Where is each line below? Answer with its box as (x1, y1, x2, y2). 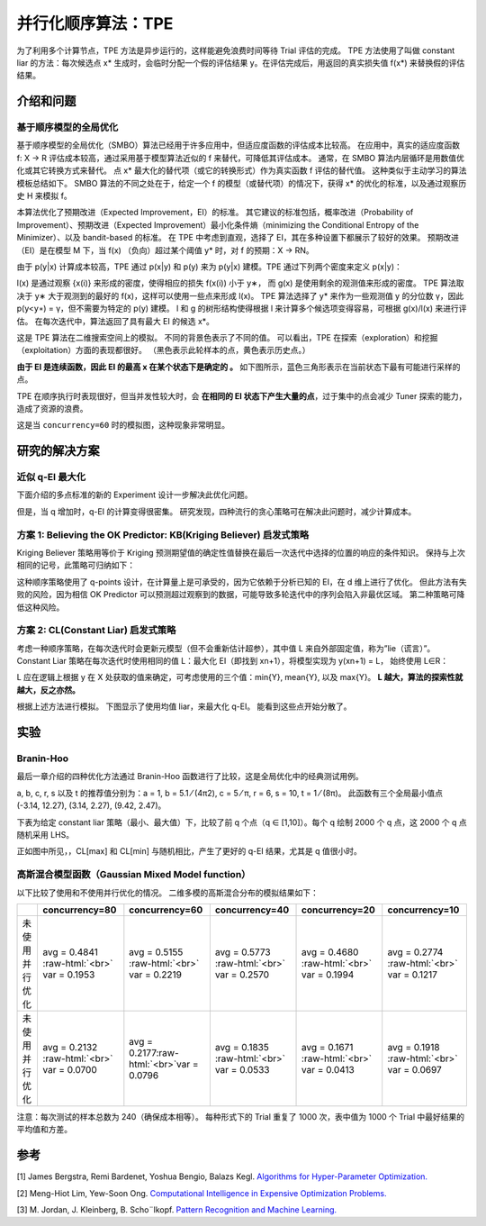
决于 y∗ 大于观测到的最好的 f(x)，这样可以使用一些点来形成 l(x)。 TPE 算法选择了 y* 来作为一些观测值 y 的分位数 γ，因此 (16, 290, 464, 301)
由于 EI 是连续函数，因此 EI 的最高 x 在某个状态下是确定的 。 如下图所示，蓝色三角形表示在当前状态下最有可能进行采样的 (16, 361, 461, 372)
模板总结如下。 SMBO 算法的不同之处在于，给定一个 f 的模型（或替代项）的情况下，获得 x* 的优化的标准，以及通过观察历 (16, 177, 467, 188)
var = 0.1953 (42, 968, 95, 981)
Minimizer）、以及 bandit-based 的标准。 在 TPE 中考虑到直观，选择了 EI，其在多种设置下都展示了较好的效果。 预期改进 (16, 232, 459, 243)
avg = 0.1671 (301, 1040, 354, 1053)
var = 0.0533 (214, 1063, 270, 1076)
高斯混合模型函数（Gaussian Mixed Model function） (16, 868, 251, 881)
